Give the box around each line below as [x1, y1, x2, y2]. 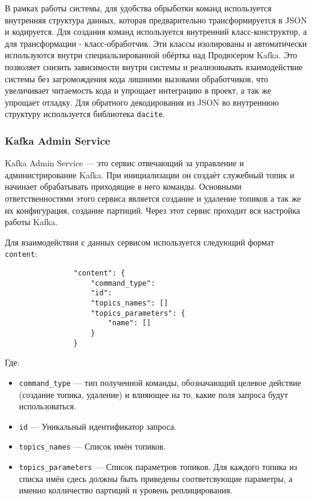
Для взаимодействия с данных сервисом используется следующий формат [5, 235, 274, 248]
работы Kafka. [5, 215, 58, 228]
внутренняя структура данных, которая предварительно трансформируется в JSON [5, 13, 307, 26]
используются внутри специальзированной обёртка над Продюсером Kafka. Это [5, 49, 298, 61]
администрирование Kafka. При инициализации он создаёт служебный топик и [5, 168, 295, 181]
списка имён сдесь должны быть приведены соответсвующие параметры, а [19, 472, 293, 484]
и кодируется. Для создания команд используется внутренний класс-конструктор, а [5, 25, 307, 38]
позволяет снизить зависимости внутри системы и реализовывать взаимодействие [5, 60, 303, 73]
